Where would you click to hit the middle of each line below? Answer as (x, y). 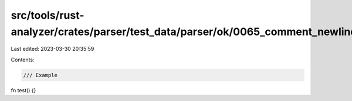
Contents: (23, 60)
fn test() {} (23, 90)
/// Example (40, 75)
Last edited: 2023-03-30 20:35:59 (53, 49)
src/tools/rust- (48, 15)
